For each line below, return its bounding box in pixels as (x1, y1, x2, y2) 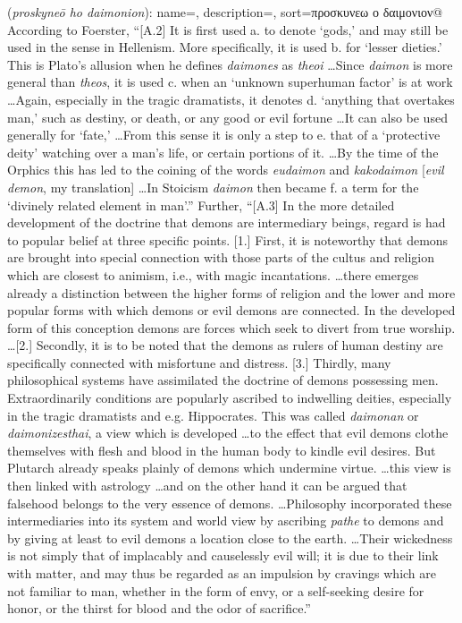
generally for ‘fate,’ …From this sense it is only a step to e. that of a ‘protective (7, 125, 441, 144)
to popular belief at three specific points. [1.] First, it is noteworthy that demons (7, 230, 449, 249)
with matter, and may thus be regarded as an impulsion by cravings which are (7, 564, 437, 582)
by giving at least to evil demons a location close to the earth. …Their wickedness (7, 528, 453, 547)
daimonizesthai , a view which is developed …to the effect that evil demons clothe (7, 423, 449, 442)
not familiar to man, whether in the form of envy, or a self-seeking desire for (7, 581, 424, 600)
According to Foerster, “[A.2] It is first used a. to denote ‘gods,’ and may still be (7, 20, 449, 38)
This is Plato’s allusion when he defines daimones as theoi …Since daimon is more (7, 55, 453, 73)
